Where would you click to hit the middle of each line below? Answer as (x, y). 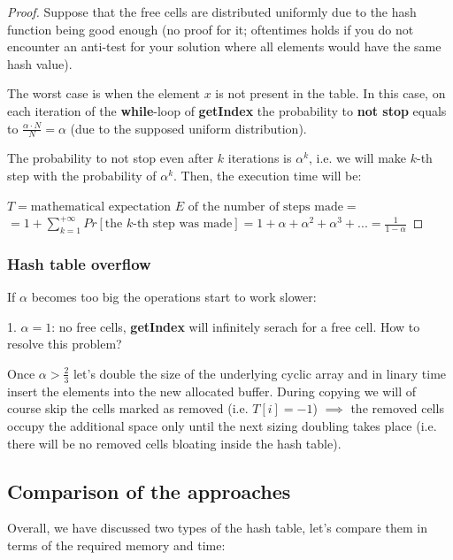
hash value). (40, 63)
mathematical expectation (101, 207)
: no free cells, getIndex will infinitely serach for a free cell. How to (236, 326)
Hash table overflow (79, 263)
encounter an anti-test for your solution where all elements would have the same (224, 46)
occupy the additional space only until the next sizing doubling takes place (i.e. (222, 425)
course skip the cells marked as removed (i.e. (128, 408)
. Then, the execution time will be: (268, 175)
